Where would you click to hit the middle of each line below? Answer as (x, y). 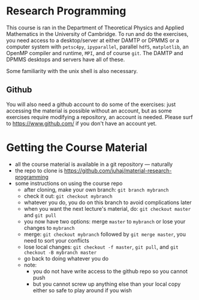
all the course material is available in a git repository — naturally (94, 164)
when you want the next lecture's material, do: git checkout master (107, 208)
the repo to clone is (39, 170)
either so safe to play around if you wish (82, 290)
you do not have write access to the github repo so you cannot (110, 271)
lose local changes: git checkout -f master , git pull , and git (101, 247)
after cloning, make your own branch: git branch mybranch (96, 189)
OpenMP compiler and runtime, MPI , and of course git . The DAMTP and (95, 53)
